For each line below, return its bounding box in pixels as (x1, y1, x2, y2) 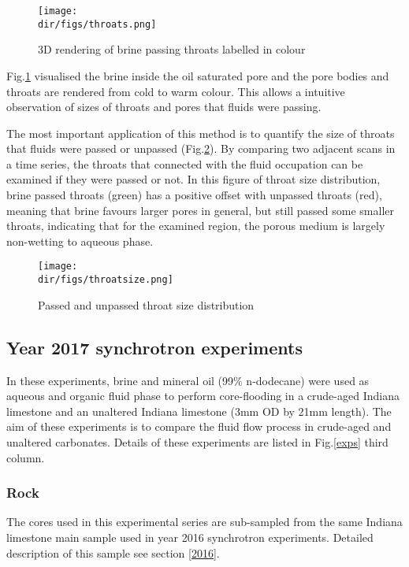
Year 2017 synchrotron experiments (6, 335, 303, 359)
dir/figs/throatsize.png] (38, 274, 173, 286)
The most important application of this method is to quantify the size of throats (6, 124, 395, 141)
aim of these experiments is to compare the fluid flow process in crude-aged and (6, 418, 392, 435)
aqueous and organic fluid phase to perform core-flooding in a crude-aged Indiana (6, 387, 400, 404)
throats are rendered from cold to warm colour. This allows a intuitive (6, 83, 345, 99)
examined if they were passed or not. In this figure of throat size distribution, (6, 171, 381, 187)
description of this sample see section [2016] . (6, 544, 220, 561)
